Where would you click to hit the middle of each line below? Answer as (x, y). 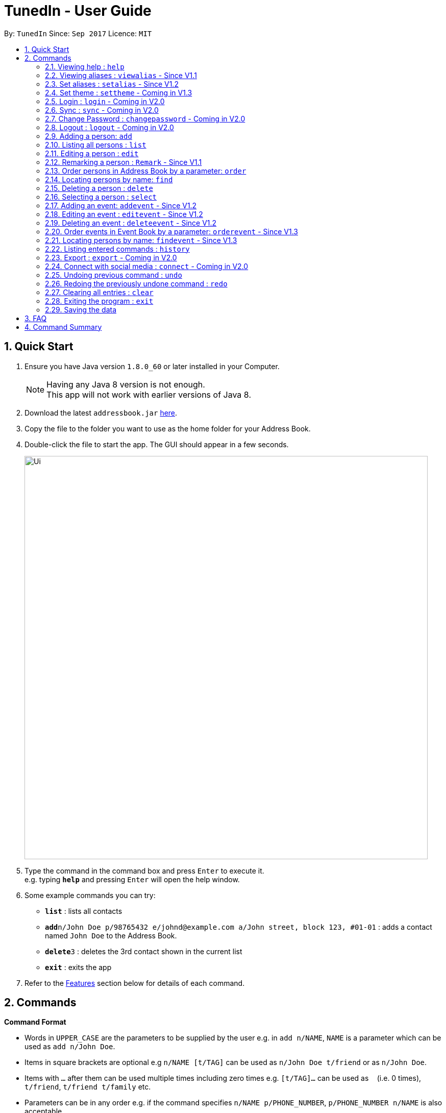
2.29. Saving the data (81, 309)
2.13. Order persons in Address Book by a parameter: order (146, 171)
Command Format (35, 1022)
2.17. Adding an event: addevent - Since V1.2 (121, 205)
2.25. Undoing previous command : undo (114, 275)
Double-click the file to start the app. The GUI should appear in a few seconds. (157, 444)
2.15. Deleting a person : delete (99, 188)
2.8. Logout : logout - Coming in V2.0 (109, 127)
